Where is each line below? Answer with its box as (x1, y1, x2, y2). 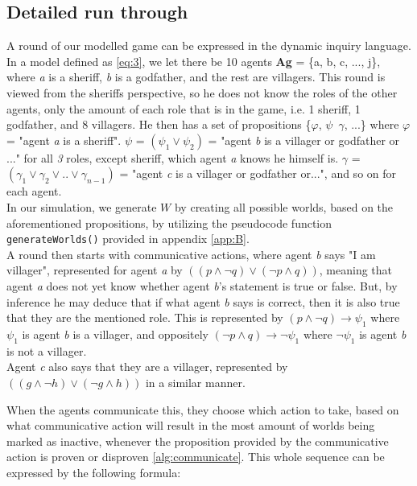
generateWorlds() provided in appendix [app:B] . (6, 230, 250, 247)
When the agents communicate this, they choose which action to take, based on (6, 401, 399, 418)
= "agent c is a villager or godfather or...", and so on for (119, 165, 397, 182)
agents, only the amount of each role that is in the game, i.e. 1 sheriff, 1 (6, 100, 361, 117)
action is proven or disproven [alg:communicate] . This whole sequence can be (6, 448, 385, 465)
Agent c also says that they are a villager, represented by (6, 358, 288, 375)
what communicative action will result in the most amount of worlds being (6, 417, 375, 434)
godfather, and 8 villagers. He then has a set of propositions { (6, 116, 312, 133)
